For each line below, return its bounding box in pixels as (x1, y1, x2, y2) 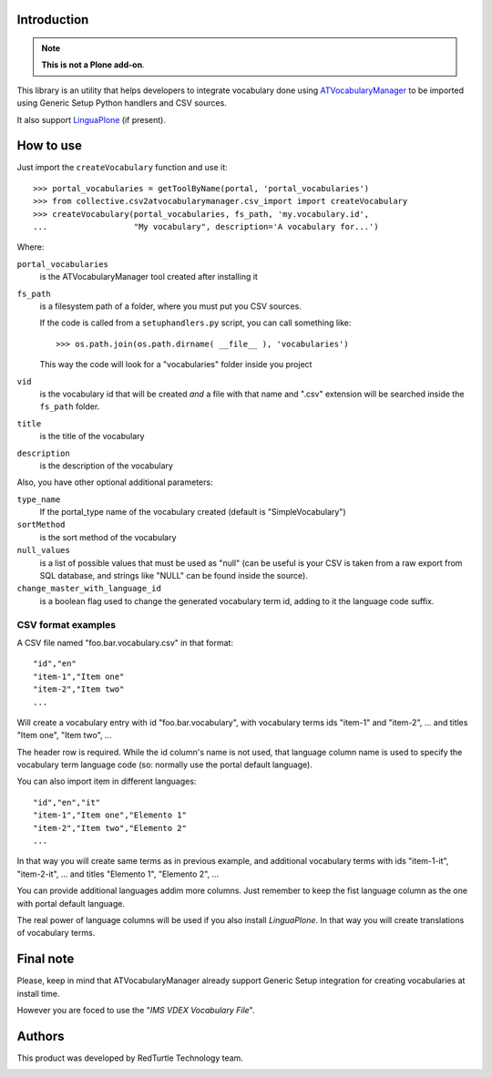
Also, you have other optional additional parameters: (16, 477, 213, 488)
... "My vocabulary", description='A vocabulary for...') (33, 221, 379, 232)
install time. (16, 988, 60, 999)
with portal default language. (16, 898, 125, 909)
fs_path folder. (39, 401, 100, 412)
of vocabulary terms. (16, 928, 96, 939)
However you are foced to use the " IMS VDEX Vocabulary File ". (16, 1005, 255, 1016)
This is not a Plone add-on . (41, 59, 145, 70)
